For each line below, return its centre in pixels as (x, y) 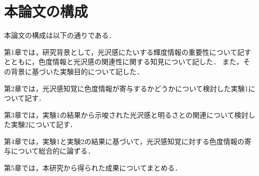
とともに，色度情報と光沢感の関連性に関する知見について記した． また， (124, 62)
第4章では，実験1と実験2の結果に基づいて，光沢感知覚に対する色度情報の (124, 141)
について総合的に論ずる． (53, 151)
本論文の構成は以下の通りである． (60, 35)
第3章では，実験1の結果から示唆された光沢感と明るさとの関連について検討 (126, 114)
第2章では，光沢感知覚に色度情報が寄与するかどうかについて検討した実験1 (126, 88)
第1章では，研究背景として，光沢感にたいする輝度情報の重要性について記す (128, 52)
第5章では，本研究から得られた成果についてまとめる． (93, 168)
